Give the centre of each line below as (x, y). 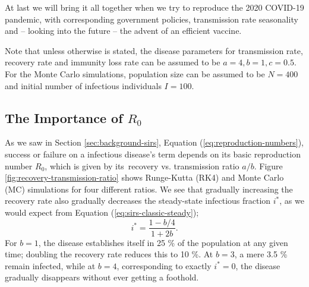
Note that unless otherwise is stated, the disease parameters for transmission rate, (154, 50)
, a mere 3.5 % (261, 254)
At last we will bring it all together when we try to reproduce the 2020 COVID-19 (154, 7)
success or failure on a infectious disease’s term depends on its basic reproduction (153, 154)
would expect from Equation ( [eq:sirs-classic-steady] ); (102, 212)
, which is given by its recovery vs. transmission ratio (142, 165)
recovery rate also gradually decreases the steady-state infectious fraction (138, 201)
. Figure (268, 165)
